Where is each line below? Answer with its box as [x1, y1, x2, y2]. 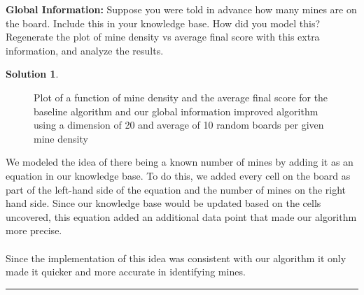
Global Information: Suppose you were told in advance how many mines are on [6, 2, 357, 16]
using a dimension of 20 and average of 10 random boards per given [34, 117, 324, 132]
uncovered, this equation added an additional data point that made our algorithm [6, 209, 357, 224]
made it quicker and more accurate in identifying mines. [6, 264, 246, 279]
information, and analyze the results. [6, 43, 164, 57]
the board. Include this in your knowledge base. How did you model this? [6, 15, 321, 30]
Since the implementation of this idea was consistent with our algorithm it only [6, 250, 346, 265]
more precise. [6, 223, 62, 238]
